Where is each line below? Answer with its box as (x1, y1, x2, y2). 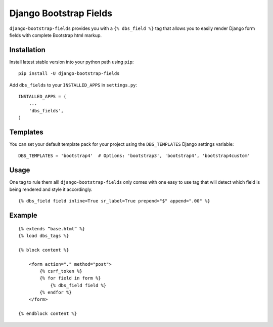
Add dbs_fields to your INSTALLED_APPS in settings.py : (9, 81, 138, 88)
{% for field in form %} (39, 275, 101, 281)
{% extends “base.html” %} (18, 226, 85, 231)
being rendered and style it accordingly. (9, 186, 93, 192)
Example (9, 211, 37, 220)
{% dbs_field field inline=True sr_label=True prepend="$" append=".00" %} (18, 198, 210, 204)
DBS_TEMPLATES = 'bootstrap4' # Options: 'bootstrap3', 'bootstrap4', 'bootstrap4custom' (18, 153, 250, 159)
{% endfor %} (39, 290, 72, 296)
